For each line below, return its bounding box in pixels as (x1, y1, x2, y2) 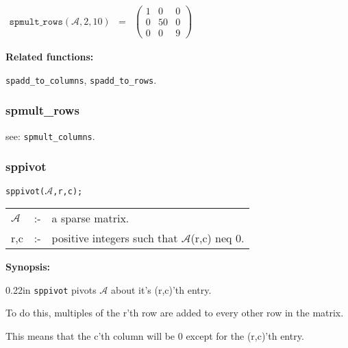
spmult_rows (5, 102, 79, 119)
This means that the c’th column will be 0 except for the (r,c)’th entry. (5, 329, 304, 343)
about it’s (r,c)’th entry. (111, 282, 212, 297)
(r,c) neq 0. (190, 230, 245, 246)
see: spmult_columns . (5, 128, 95, 143)
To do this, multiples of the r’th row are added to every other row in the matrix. (5, 305, 344, 320)
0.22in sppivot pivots (5, 282, 97, 297)
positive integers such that (51, 230, 178, 246)
